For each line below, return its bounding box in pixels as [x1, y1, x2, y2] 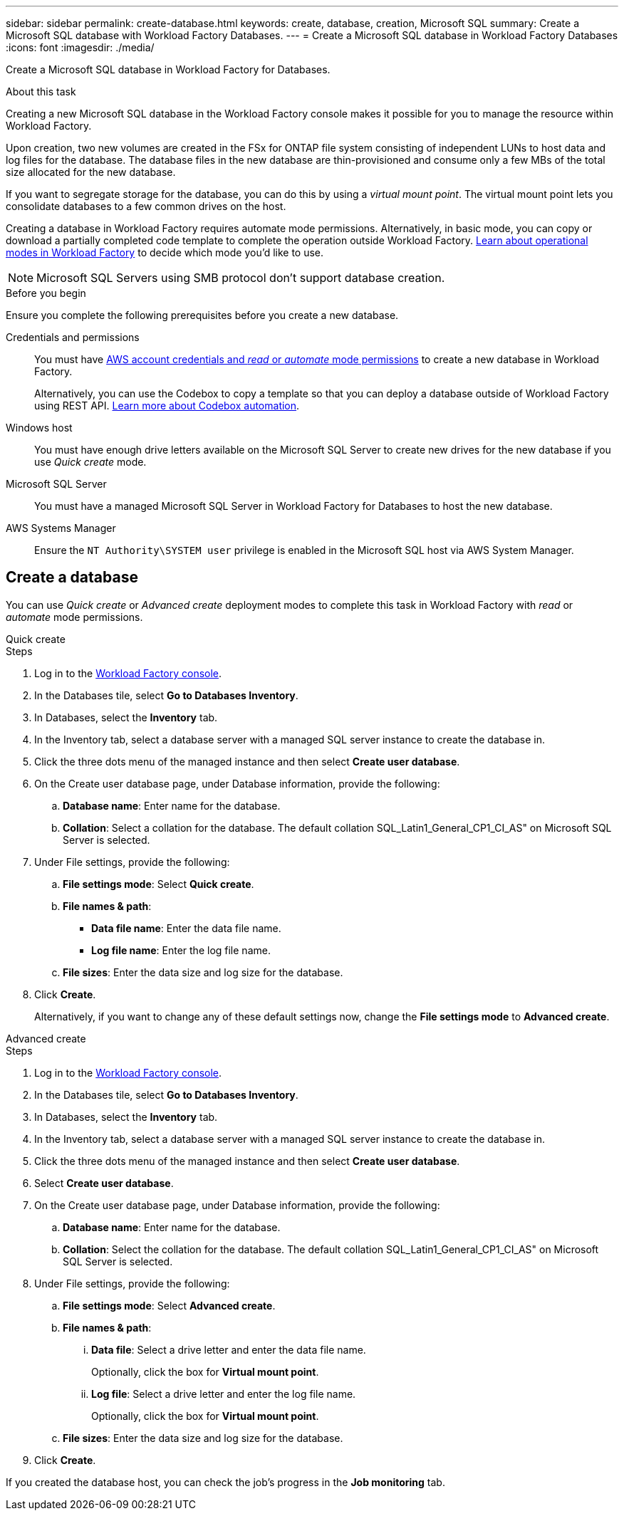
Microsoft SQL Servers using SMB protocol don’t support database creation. [36, 271, 445, 285]
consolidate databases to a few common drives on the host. [6, 200, 286, 212]
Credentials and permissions [6, 331, 140, 343]
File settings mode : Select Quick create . [63, 877, 254, 890]
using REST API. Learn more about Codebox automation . [34, 399, 300, 412]
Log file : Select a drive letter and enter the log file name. [91, 1387, 356, 1400]
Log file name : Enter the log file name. [91, 943, 271, 956]
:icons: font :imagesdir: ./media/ [6, 41, 155, 53]
